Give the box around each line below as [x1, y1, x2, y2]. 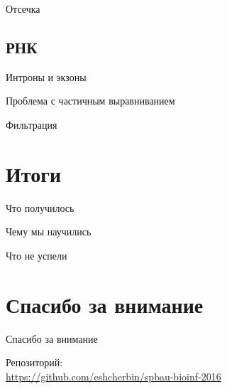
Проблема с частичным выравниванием [6, 93, 175, 108]
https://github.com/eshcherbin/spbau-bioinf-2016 [6, 368, 221, 383]
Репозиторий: [6, 355, 63, 370]
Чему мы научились [6, 224, 92, 239]
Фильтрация [6, 117, 57, 132]
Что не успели [6, 247, 67, 262]
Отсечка [6, 1, 40, 16]
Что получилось [6, 200, 74, 215]
